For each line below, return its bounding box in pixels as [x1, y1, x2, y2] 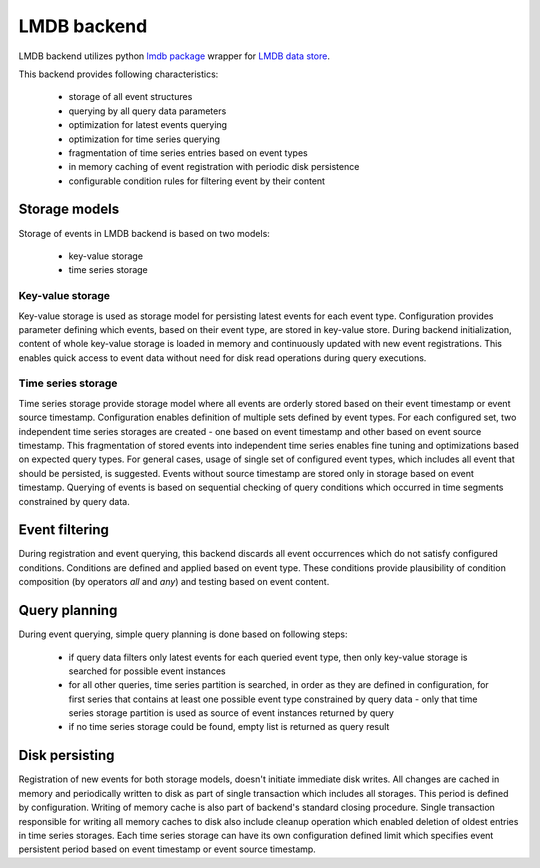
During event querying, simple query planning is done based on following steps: [18, 628, 348, 640]
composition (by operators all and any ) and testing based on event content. [18, 576, 330, 588]
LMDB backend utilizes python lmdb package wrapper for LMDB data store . [18, 50, 330, 62]
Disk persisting [18, 747, 115, 764]
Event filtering [18, 521, 110, 539]
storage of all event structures [68, 91, 193, 103]
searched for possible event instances [68, 665, 226, 677]
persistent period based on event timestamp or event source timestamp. [18, 843, 317, 855]
